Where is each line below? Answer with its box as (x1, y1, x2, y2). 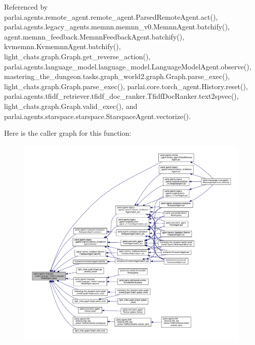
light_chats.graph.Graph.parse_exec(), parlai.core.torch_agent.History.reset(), (4, 81, 248, 91)
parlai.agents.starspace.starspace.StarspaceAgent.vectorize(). (4, 110, 191, 121)
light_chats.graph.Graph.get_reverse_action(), (4, 51, 151, 61)
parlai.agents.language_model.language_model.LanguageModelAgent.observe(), (4, 61, 251, 71)
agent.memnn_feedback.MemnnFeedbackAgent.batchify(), (4, 31, 185, 42)
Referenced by (4, 2, 48, 12)
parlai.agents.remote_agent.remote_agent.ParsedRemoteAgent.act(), (4, 11, 218, 22)
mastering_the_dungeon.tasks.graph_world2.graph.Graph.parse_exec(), (4, 71, 230, 82)
